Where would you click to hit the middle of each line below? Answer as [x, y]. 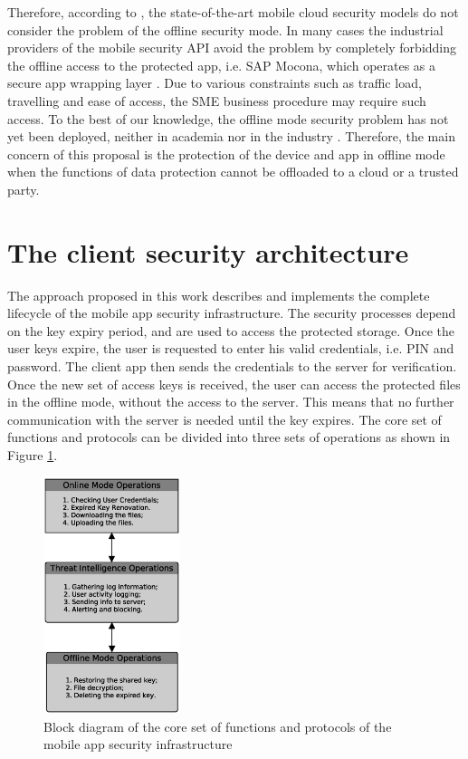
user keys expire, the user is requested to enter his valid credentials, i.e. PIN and [231, 348]
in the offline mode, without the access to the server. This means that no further [231, 402]
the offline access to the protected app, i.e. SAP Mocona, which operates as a [222, 65]
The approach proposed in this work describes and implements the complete [219, 295]
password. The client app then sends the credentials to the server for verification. [232, 366]
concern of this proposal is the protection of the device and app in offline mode [226, 154]
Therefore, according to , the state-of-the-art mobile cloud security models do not [233, 12]
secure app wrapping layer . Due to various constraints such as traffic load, [215, 83]
